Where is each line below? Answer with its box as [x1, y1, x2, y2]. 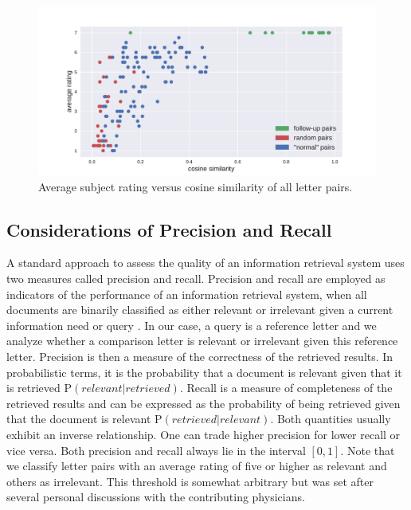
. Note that [340, 441, 395, 458]
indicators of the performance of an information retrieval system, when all [6, 285, 367, 302]
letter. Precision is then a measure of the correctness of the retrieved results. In [6, 347, 393, 364]
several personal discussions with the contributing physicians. [6, 488, 305, 505]
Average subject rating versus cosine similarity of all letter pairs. [38, 178, 353, 194]
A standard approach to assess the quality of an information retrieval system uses [6, 254, 405, 271]
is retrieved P [6, 379, 72, 396]
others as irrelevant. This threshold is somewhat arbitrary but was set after [6, 473, 374, 489]
